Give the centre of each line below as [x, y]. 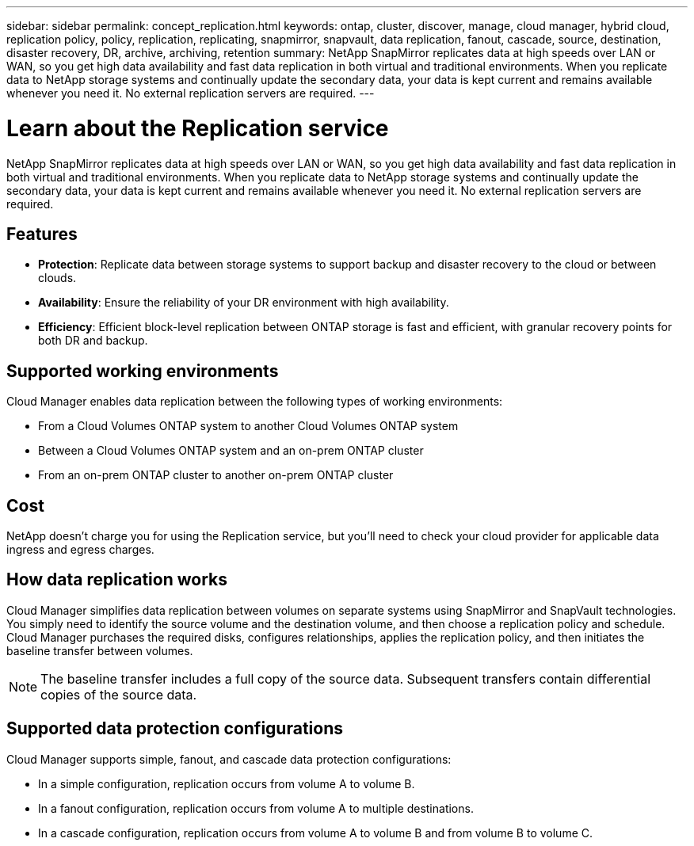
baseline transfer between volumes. [100, 650]
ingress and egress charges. [80, 550]
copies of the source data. [119, 694]
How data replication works [117, 580]
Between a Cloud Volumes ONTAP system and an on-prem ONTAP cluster [231, 451]
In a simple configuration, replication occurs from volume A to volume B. [227, 783]
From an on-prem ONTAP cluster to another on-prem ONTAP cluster [216, 475]
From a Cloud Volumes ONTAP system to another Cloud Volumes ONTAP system [248, 426]
